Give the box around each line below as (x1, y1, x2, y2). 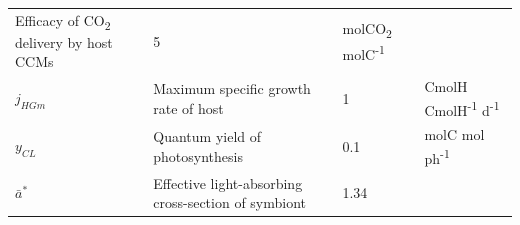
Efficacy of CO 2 (15, 9, 111, 33)
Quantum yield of (153, 126, 262, 147)
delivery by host (15, 31, 113, 52)
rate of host (153, 97, 224, 118)
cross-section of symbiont (153, 192, 307, 213)
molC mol (424, 124, 485, 145)
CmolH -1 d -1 (424, 96, 500, 120)
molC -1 (342, 40, 385, 64)
